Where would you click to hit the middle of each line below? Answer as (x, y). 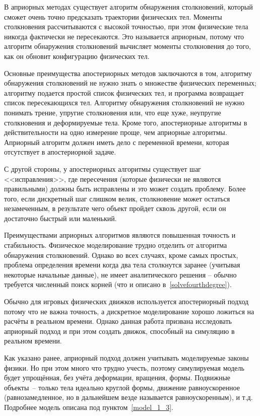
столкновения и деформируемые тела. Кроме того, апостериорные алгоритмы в (126, 122)
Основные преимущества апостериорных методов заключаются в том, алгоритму (128, 73)
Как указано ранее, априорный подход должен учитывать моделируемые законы (126, 358)
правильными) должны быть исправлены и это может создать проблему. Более (125, 189)
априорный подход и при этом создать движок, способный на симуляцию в (119, 331)
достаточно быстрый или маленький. (60, 218)
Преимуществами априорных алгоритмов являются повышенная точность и (120, 235)
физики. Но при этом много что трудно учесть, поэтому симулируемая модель (124, 367)
